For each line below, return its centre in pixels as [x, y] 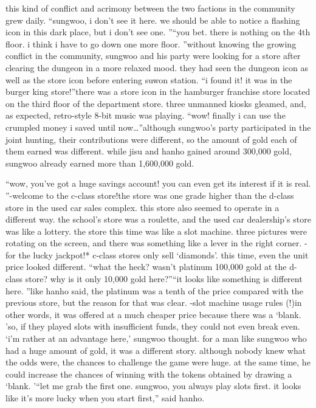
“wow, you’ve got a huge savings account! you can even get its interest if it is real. [158, 183]
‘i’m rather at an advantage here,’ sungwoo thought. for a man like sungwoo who [156, 338]
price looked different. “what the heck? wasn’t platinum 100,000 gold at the [146, 267]
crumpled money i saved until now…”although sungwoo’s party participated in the [158, 127]
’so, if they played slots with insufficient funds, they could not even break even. [153, 326]
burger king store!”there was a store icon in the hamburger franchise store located [158, 92]
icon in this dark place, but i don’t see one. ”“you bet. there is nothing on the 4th [158, 32]
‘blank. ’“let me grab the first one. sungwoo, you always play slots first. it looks [153, 386]
